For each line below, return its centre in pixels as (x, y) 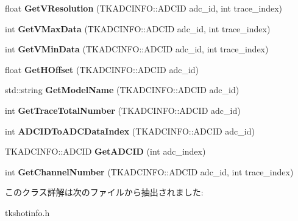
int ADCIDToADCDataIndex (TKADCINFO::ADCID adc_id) (130, 131)
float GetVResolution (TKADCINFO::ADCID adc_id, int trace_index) (144, 8)
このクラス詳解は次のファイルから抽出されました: (104, 192)
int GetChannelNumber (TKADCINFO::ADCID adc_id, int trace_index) (149, 171)
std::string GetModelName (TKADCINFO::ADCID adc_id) (122, 90)
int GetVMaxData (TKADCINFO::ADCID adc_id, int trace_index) (138, 28)
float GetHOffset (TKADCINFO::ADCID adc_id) (102, 69)
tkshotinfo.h (27, 212)
